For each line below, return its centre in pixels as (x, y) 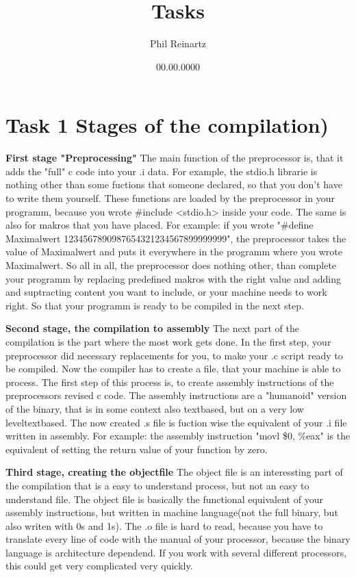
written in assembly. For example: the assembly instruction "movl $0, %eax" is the (178, 436)
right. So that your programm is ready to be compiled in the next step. (155, 305)
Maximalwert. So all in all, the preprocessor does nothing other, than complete (171, 265)
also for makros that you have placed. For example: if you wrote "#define (160, 225)
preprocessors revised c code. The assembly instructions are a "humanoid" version (176, 395)
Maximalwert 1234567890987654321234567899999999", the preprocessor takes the (176, 238)
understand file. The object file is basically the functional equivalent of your (164, 499)
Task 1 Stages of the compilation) (167, 125)
